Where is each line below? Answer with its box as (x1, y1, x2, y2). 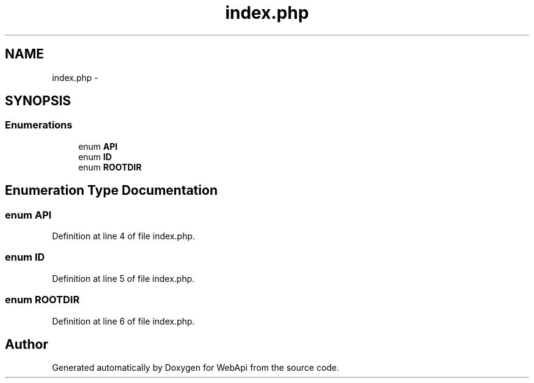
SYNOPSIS (5, 93, 71, 109)
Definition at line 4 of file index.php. (52, 231, 195, 242)
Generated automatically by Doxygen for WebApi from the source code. (52, 362, 340, 373)
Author (5, 336, 48, 352)
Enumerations (5, 119, 73, 132)
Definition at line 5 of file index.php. (52, 273, 195, 284)
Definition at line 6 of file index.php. (52, 315, 195, 326)
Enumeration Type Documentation (5, 183, 218, 199)
